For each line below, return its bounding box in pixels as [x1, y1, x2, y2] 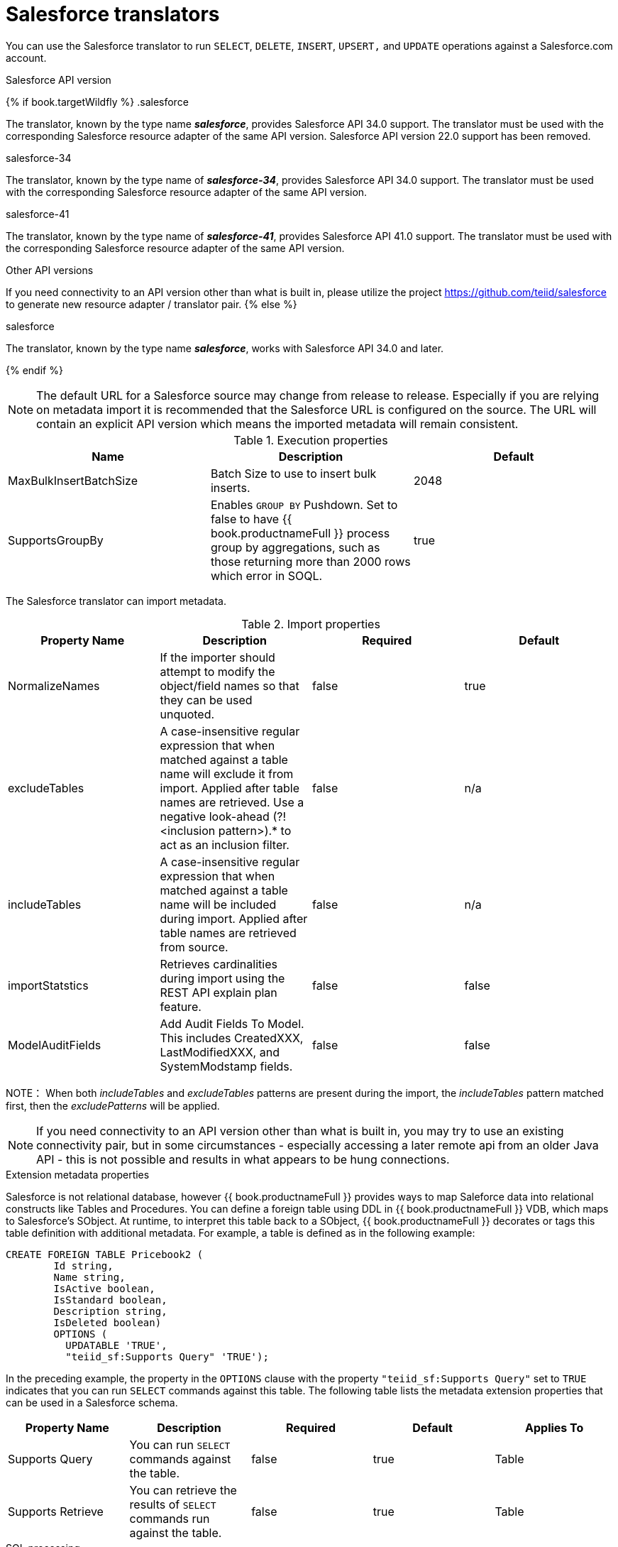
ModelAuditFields [8, 1037, 101, 1052]
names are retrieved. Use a [160, 794, 304, 809]
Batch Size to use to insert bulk [210, 466, 377, 481]
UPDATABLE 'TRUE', [65, 1339, 167, 1351]
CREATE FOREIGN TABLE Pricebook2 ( [6, 1248, 204, 1260]
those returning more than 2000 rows [210, 554, 411, 569]
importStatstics [8, 978, 89, 993]
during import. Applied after [160, 911, 308, 926]
